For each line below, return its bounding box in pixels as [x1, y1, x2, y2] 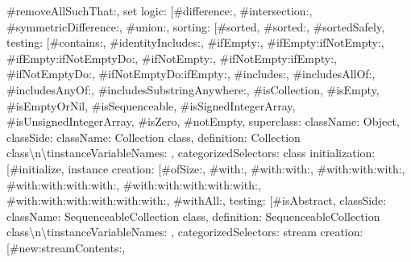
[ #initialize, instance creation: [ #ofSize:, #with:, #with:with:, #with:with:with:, [6, 160, 405, 177]
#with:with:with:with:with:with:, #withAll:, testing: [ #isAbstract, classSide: [6, 192, 387, 209]
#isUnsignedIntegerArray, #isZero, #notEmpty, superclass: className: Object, [6, 113, 400, 130]
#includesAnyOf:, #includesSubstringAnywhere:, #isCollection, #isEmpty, [6, 81, 380, 98]
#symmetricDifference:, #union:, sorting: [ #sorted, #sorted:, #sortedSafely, [6, 18, 385, 35]
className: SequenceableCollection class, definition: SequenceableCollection [6, 207, 380, 224]
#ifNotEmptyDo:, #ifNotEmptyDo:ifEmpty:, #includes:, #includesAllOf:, [6, 65, 376, 82]
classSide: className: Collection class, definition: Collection [6, 128, 301, 145]
